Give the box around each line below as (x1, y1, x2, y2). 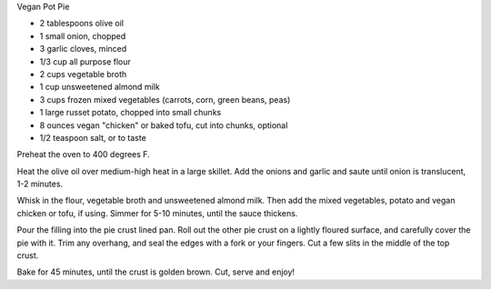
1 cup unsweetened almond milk (39, 82, 160, 93)
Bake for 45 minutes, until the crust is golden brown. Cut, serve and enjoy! (16, 266, 296, 277)
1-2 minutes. (16, 178, 64, 190)
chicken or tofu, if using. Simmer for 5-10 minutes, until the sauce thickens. (16, 207, 298, 218)
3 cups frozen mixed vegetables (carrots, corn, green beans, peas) (39, 94, 291, 105)
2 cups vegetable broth (39, 68, 127, 79)
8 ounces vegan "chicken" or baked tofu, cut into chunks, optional (39, 119, 288, 131)
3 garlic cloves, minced (39, 44, 127, 55)
